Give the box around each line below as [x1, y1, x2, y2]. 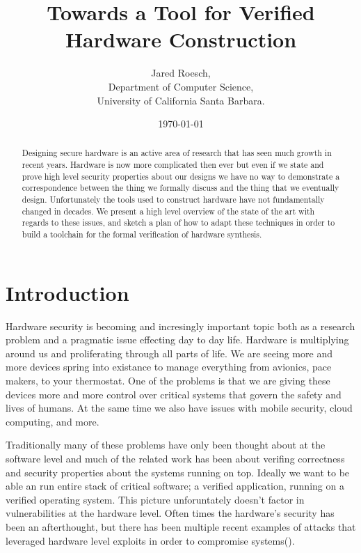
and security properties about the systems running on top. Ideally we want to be [6, 465, 350, 479]
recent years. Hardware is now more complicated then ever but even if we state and [22, 159, 324, 171]
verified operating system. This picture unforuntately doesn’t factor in [6, 492, 305, 506]
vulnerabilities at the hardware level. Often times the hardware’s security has [6, 506, 335, 520]
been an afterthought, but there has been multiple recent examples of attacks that [6, 519, 356, 533]
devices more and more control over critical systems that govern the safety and [6, 387, 342, 401]
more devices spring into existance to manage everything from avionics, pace [6, 359, 332, 374]
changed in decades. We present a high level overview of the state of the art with [22, 205, 315, 217]
